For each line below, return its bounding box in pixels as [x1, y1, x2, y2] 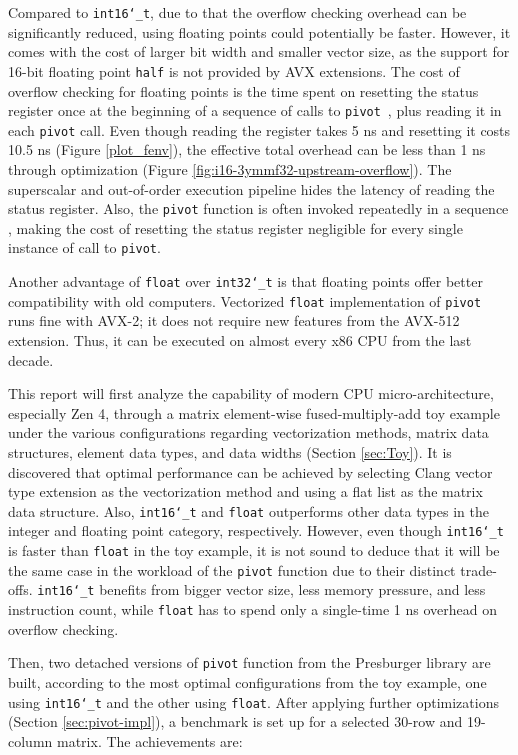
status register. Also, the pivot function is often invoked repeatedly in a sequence [8, 198, 509, 219]
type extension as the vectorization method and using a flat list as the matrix [8, 481, 483, 502]
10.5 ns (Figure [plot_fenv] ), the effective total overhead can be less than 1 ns [8, 139, 486, 160]
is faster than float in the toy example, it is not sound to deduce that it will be [8, 540, 500, 561]
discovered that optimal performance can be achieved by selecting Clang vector [8, 461, 493, 482]
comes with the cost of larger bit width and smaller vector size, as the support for [8, 41, 510, 62]
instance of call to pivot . [8, 237, 161, 258]
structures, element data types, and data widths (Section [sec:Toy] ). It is [8, 441, 452, 462]
